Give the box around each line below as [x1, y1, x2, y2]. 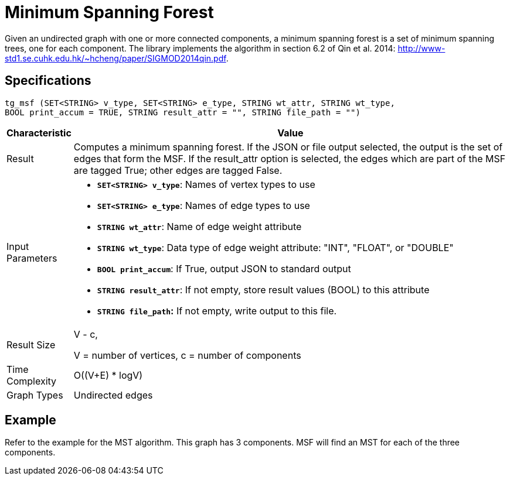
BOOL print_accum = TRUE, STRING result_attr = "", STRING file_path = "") [5, 107, 361, 117]
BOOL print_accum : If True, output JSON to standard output [97, 262, 351, 275]
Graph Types [6, 389, 63, 401]
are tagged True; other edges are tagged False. [73, 164, 283, 176]
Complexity [6, 375, 57, 387]
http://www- [397, 43, 446, 53]
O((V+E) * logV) [73, 369, 143, 381]
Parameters [6, 252, 57, 264]
